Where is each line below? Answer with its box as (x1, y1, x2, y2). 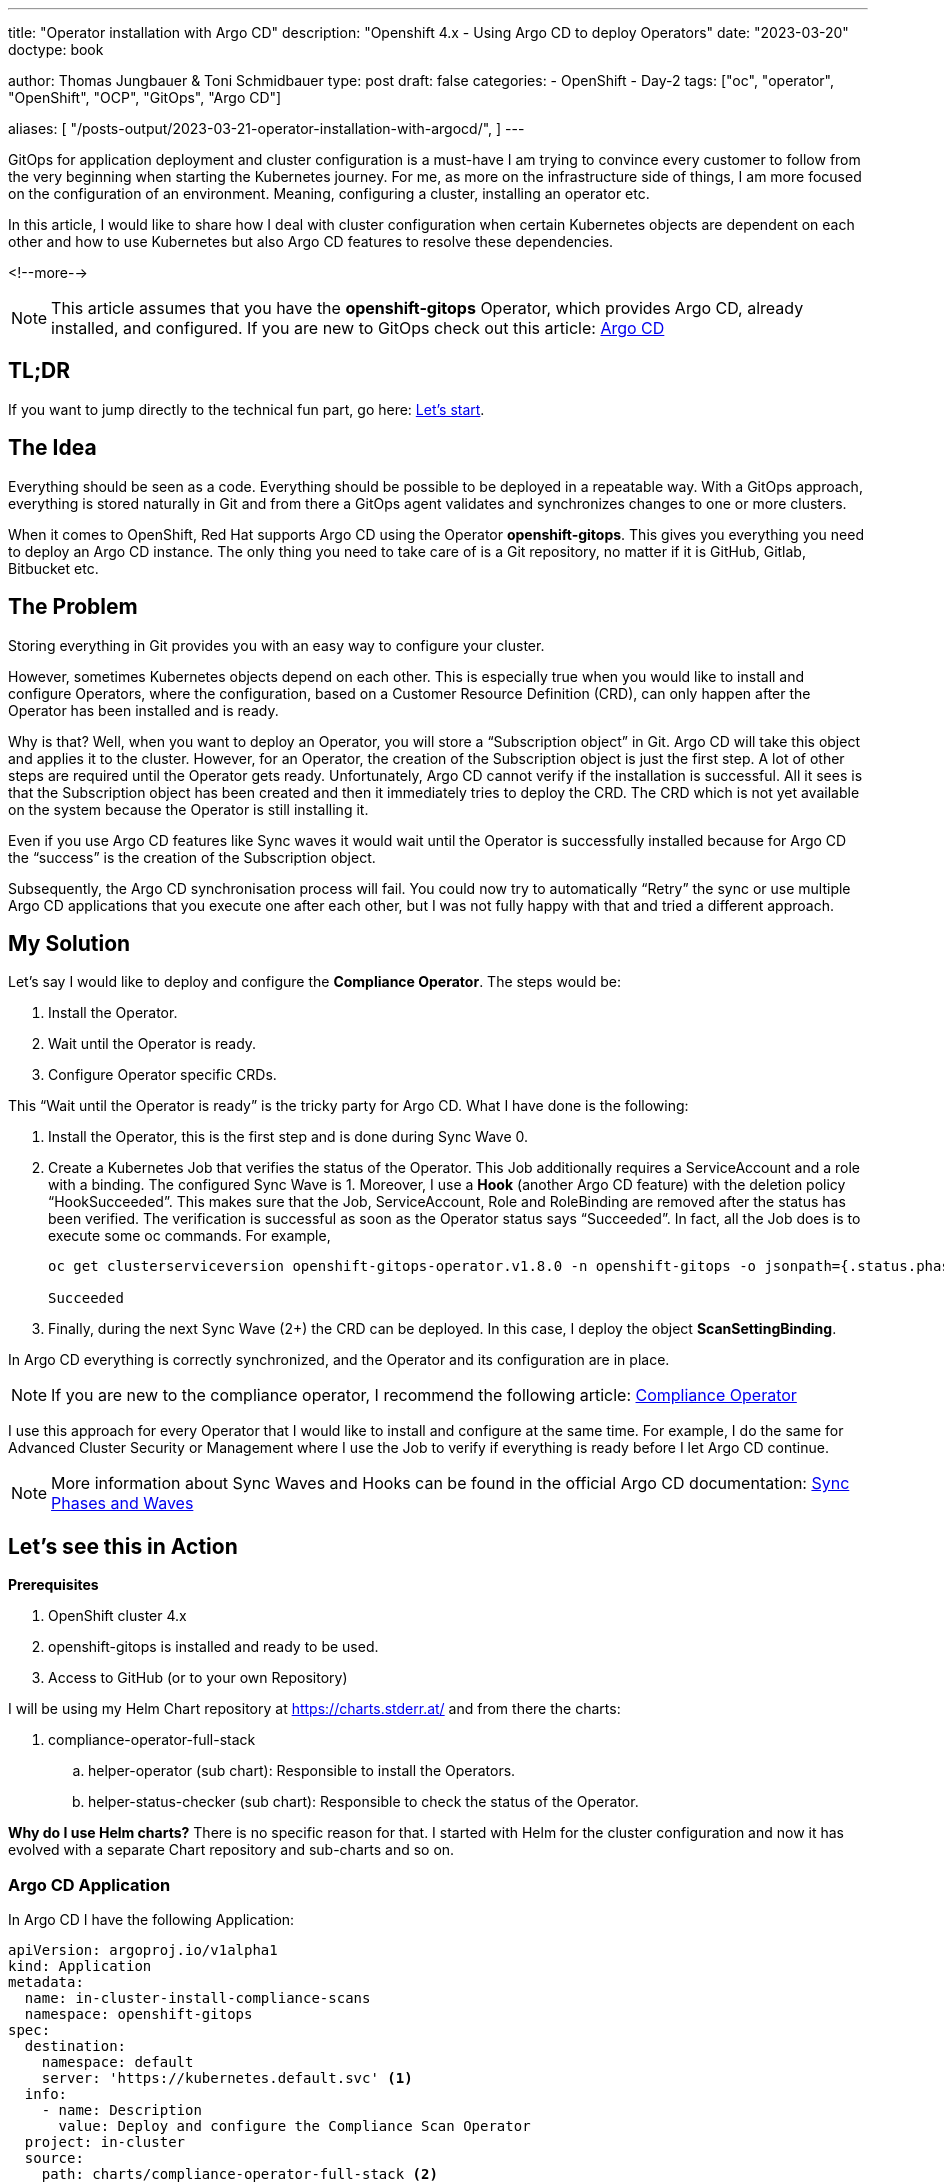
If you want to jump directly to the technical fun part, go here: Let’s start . (8, 400, 485, 418)
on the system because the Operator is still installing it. (8, 800, 369, 818)
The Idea (8, 435, 97, 461)
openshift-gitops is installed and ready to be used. (48, 1638, 379, 1656)
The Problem (8, 594, 138, 620)
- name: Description (41, 2101, 202, 2118)
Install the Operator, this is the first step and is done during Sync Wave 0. (48, 1128, 529, 1146)
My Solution (8, 930, 131, 956)
